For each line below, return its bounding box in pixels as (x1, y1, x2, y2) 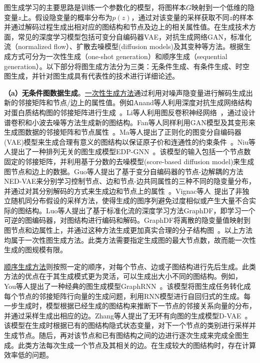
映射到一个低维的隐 (191, 2, 255, 12)
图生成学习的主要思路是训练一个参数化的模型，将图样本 (4, 2, 186, 12)
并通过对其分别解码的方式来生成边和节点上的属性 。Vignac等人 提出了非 (4, 185, 242, 196)
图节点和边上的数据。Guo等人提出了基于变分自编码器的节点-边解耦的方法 (4, 166, 243, 176)
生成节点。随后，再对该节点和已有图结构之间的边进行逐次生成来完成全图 (4, 330, 242, 340)
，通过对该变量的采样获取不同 (131, 12, 229, 22)
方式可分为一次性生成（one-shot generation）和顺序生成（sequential (10, 51, 227, 61)
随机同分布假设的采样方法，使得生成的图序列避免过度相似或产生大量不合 (10, 195, 249, 206)
